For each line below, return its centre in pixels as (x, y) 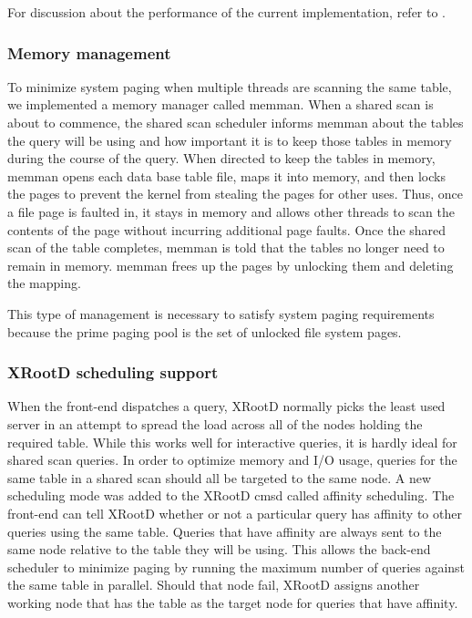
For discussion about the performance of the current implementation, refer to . (226, 12)
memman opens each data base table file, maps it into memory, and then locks (226, 175)
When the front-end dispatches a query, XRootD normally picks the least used (226, 406)
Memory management (89, 52)
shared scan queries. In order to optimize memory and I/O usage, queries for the (232, 460)
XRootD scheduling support (113, 372)
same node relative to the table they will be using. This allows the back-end (219, 549)
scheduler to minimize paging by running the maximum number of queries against (236, 566)
